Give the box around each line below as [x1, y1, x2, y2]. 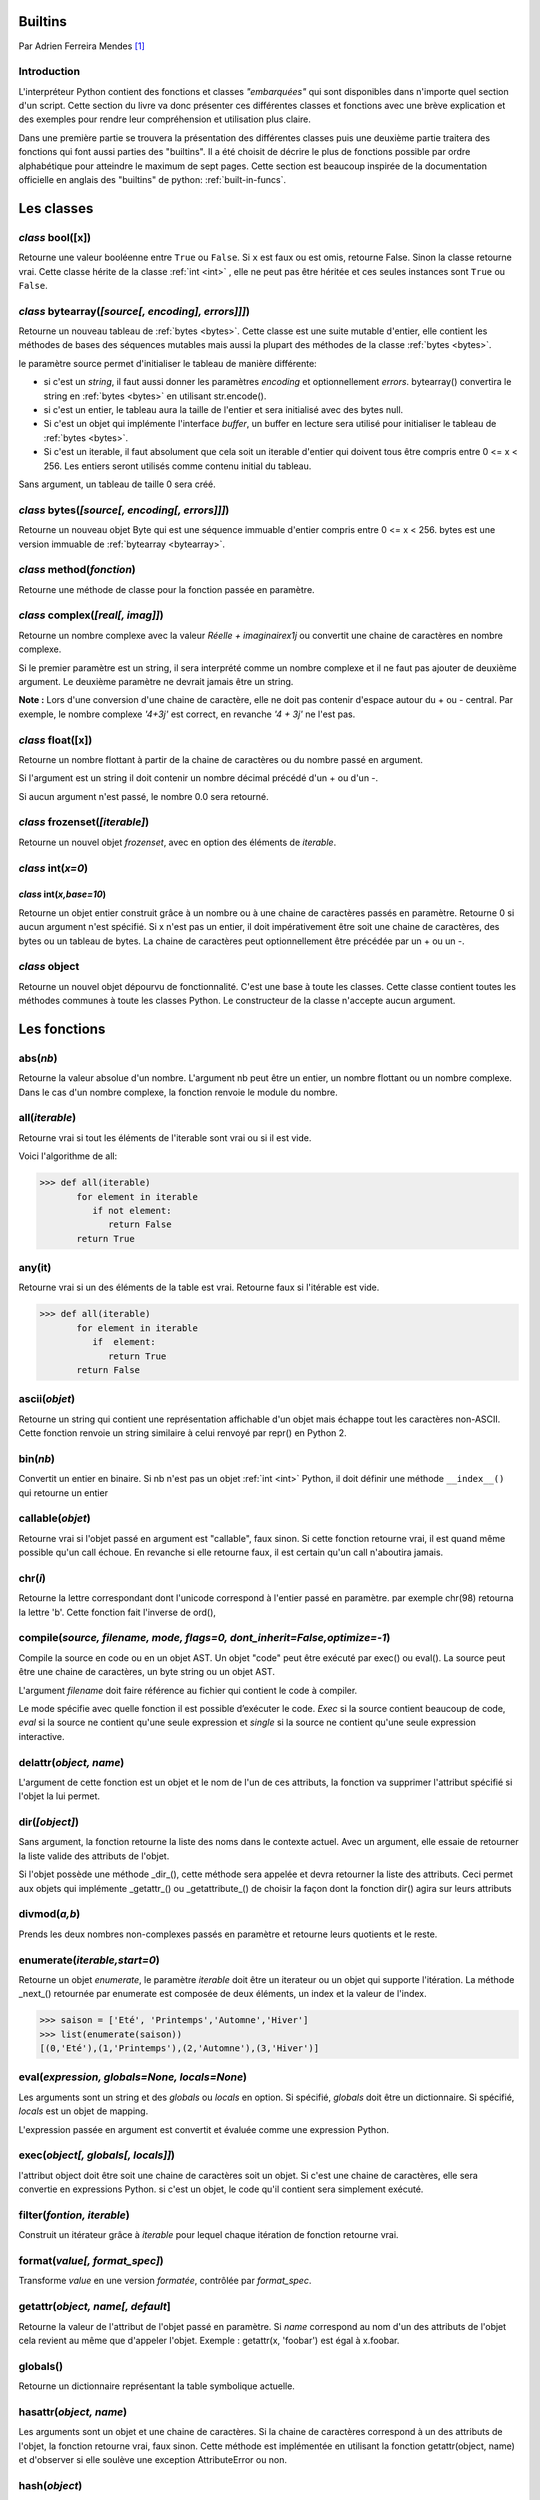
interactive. [18, 1730, 65, 1742]
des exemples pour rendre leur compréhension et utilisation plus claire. [18, 113, 312, 125]
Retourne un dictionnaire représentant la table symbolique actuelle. [18, 2380, 295, 2392]
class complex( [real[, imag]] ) [18, 608, 164, 622]
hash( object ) [18, 2478, 83, 2492]
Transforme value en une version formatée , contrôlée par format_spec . [18, 2275, 312, 2287]
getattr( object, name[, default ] [18, 2300, 171, 2314]
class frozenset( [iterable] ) [18, 815, 150, 829]
